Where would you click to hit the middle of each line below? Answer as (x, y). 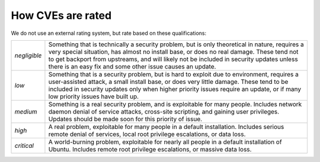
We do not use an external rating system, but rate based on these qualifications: (109, 33)
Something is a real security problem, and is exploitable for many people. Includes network (175, 104)
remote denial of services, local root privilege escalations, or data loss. (147, 134)
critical (24, 145)
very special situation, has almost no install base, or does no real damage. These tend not (173, 51)
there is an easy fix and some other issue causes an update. (132, 66)
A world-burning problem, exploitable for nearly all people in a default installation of (165, 142)
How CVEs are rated (61, 15)
